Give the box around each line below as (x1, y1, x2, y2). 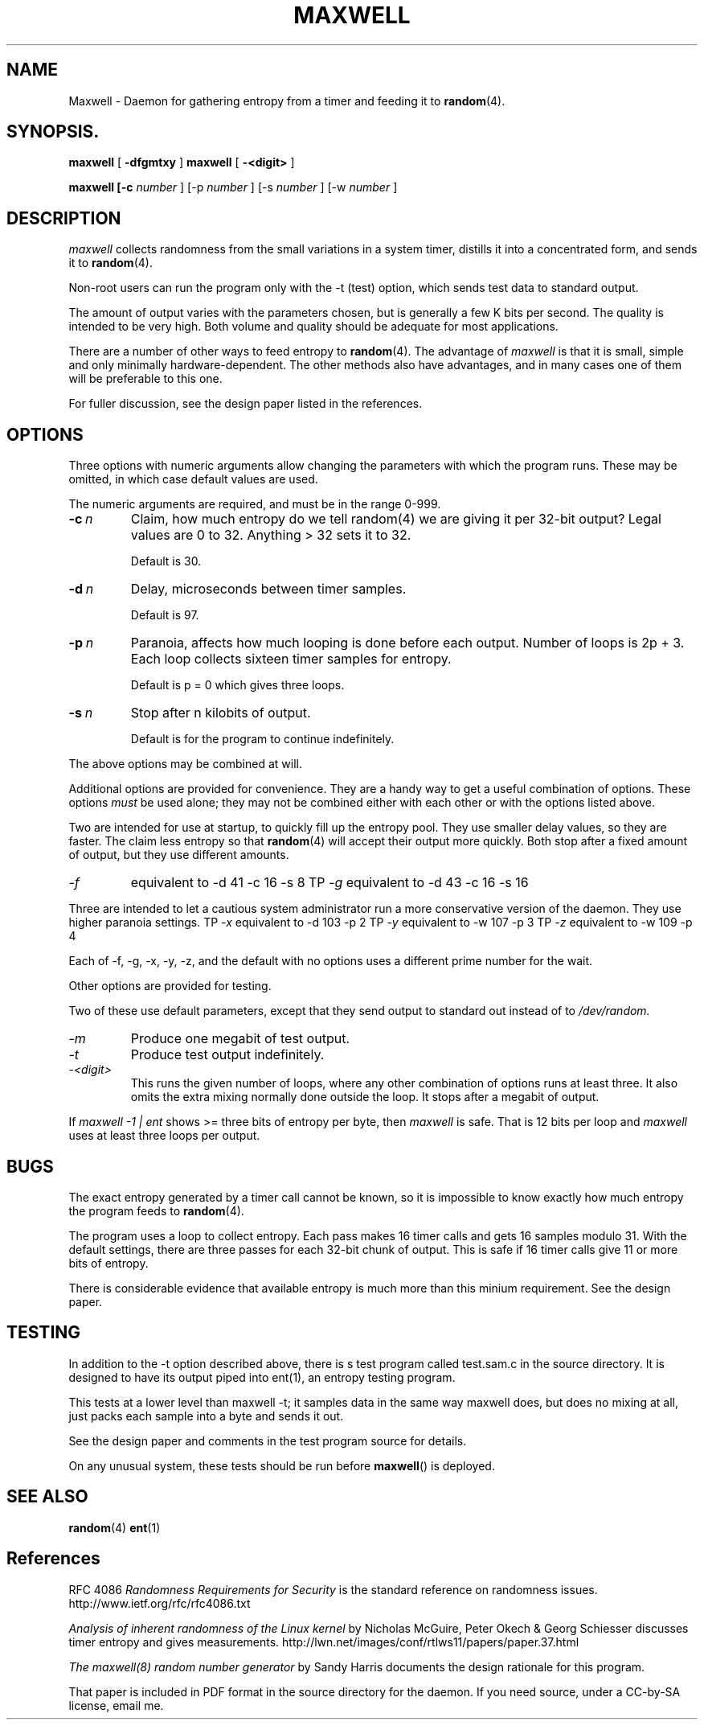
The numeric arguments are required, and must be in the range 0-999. (68, 497, 441, 512)
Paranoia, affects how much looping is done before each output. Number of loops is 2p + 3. (130, 635, 685, 651)
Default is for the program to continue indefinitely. (130, 732, 395, 746)
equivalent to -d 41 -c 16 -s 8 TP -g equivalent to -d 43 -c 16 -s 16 (130, 874, 529, 891)
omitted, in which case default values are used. (68, 472, 318, 487)
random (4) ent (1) (68, 1520, 161, 1535)
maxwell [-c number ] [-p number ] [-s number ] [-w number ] (68, 180, 398, 195)
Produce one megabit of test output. (130, 1030, 350, 1047)
